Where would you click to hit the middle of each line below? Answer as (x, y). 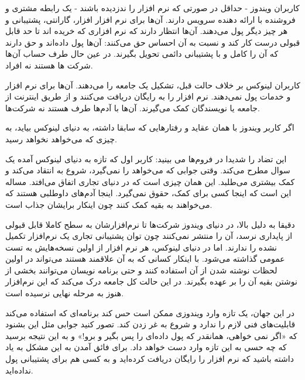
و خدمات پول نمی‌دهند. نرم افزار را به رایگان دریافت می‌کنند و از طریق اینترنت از (148, 96)
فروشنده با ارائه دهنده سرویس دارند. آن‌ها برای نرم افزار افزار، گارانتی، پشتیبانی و (150, 19)
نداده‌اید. (19, 370)
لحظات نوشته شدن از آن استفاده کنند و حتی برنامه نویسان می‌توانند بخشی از (141, 270)
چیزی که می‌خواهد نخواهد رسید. (61, 138)
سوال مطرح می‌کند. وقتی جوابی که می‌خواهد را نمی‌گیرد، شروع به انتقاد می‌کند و (148, 170)
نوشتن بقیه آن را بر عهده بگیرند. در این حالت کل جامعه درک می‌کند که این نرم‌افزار (151, 281)
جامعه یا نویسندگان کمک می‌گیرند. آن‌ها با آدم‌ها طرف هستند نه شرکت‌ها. (133, 107)
